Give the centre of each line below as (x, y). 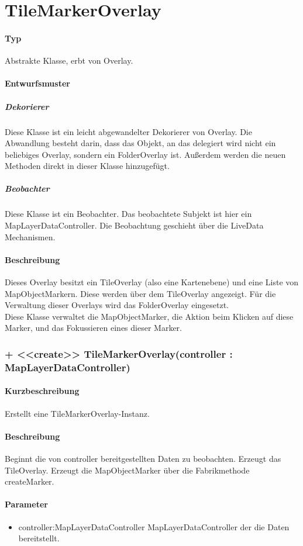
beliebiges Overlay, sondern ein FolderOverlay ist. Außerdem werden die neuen (145, 154)
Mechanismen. (30, 236)
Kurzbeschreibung (42, 391)
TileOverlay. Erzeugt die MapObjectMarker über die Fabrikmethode (127, 470)
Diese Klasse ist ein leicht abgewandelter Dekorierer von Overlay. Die (128, 131)
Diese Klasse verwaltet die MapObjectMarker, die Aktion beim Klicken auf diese (149, 316)
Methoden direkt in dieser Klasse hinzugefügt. (87, 166)
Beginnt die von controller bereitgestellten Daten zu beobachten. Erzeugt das (143, 458)
